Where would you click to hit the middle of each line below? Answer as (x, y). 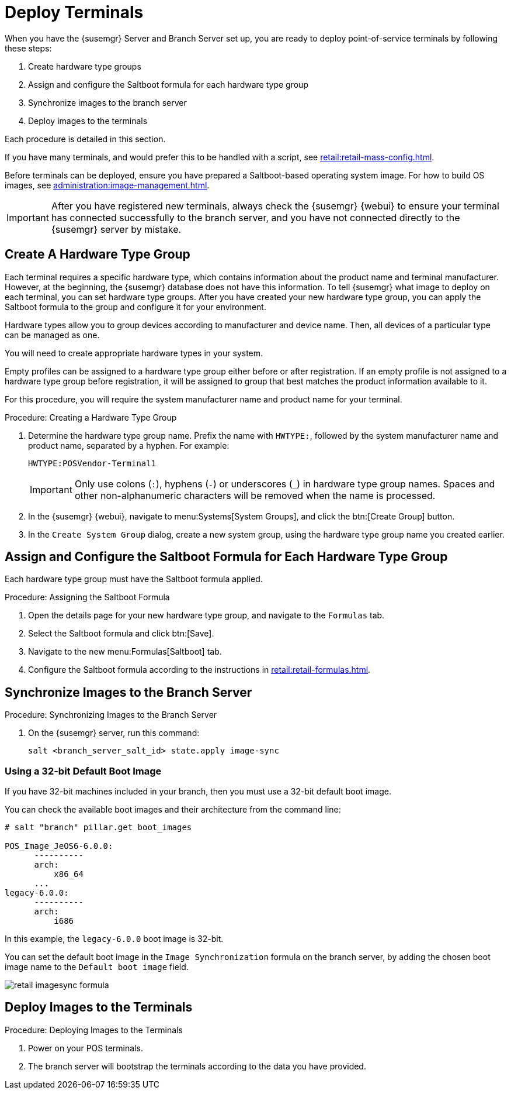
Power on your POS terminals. (86, 1048)
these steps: (28, 48)
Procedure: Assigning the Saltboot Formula (87, 597)
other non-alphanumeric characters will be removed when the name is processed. (255, 495)
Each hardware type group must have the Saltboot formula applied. (134, 579)
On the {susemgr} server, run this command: (114, 733)
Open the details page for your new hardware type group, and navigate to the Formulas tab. (206, 615)
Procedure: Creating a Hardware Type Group (91, 417)
